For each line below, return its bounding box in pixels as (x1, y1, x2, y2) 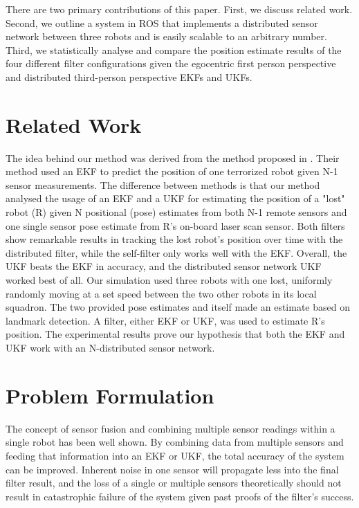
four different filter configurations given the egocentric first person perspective (6, 56, 336, 71)
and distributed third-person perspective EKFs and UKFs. (6, 69, 252, 84)
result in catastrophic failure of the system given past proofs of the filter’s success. (6, 489, 354, 503)
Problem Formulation (6, 381, 214, 409)
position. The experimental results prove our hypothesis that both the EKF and (6, 327, 345, 341)
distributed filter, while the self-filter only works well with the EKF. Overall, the (6, 245, 347, 260)
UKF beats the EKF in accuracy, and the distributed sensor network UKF (6, 259, 322, 273)
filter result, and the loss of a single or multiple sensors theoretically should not (6, 475, 342, 490)
